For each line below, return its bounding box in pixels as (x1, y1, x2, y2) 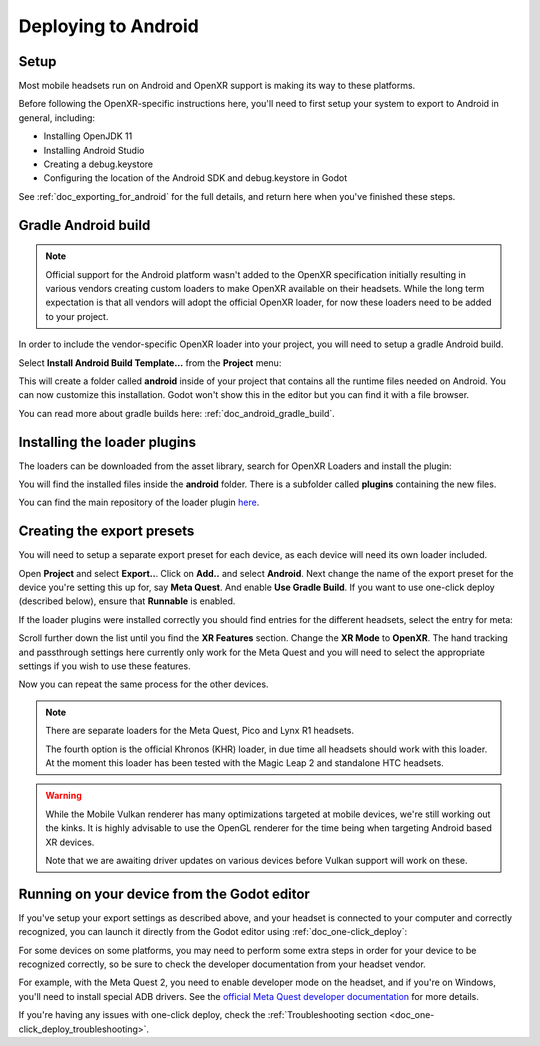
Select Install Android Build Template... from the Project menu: (18, 356, 282, 369)
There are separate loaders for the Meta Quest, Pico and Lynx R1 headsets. (45, 725, 355, 737)
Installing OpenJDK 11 (43, 130, 133, 142)
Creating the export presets (18, 523, 195, 540)
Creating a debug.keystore (43, 158, 154, 170)
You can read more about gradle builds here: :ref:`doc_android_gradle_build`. (18, 407, 335, 419)
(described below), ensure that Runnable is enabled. (18, 595, 236, 607)
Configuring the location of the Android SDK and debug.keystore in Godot (43, 172, 348, 184)
